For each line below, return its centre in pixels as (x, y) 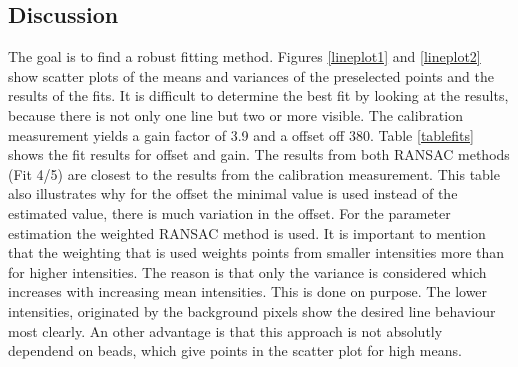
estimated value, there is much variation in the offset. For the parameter (229, 212)
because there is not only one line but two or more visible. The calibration (235, 114)
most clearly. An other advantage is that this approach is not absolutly (225, 330)
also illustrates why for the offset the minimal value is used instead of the (233, 193)
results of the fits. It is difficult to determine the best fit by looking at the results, (258, 95)
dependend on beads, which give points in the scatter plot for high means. (235, 350)
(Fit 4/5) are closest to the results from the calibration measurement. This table (254, 173)
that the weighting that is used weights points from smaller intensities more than (256, 252)
